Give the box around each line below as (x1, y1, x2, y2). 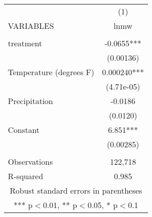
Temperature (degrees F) (8, 66, 95, 78)
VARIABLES (8, 20, 54, 31)
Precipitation (8, 95, 53, 107)
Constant (8, 124, 40, 135)
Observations (8, 156, 53, 167)
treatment (8, 37, 42, 49)
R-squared (8, 170, 44, 182)
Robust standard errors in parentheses (9, 185, 142, 196)
